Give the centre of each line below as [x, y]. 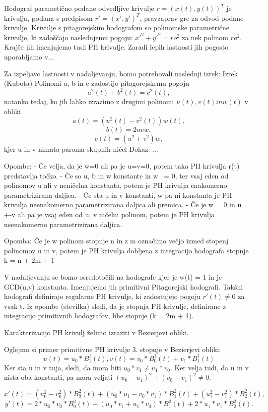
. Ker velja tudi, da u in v [209, 367]
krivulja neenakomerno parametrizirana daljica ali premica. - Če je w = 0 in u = [127, 205]
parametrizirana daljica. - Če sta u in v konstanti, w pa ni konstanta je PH [118, 195]
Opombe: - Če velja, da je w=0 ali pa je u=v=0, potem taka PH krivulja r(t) [122, 166]
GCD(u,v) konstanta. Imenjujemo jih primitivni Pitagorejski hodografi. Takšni [124, 286]
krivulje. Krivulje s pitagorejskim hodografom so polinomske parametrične [117, 28]
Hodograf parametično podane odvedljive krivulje [79, 8]
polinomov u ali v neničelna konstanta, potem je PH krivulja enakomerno [116, 185]
